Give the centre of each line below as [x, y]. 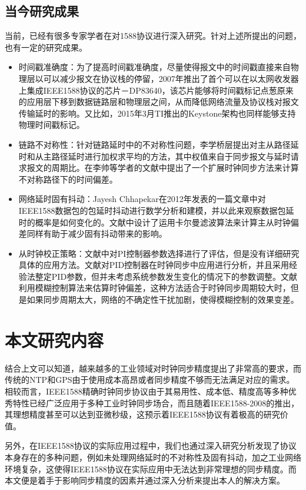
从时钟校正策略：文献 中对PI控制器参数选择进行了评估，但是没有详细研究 [159, 253]
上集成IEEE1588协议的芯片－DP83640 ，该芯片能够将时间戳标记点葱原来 [156, 90]
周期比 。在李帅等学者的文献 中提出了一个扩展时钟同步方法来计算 [175, 168]
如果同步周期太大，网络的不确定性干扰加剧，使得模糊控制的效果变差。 [163, 299]
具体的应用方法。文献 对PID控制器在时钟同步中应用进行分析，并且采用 [154, 265]
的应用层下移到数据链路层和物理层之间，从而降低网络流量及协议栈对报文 [159, 102]
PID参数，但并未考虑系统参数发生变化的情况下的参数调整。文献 [174, 276]
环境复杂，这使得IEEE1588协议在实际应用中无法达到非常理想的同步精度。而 [151, 469]
